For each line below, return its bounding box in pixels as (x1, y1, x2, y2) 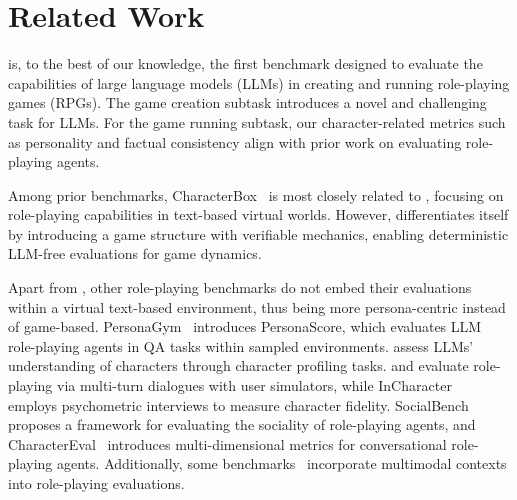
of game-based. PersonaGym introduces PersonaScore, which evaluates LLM (8, 316, 482, 337)
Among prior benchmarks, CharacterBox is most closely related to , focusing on (8, 184, 504, 205)
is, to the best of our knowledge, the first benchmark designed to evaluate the (8, 53, 483, 74)
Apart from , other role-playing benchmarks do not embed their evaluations (8, 277, 472, 298)
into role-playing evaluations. (8, 473, 185, 493)
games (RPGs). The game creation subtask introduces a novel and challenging (8, 92, 487, 113)
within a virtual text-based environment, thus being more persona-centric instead (8, 296, 506, 317)
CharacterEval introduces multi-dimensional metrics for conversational (8, 433, 447, 454)
